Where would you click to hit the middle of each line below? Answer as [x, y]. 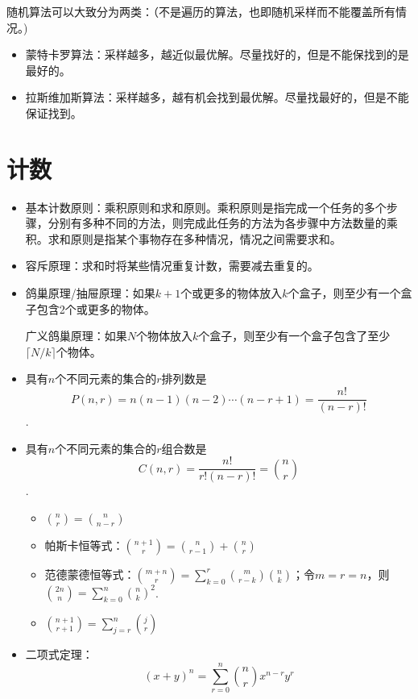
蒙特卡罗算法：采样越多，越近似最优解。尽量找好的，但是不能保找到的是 [217, 54]
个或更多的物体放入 [232, 293]
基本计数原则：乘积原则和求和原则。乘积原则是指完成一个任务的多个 [206, 207]
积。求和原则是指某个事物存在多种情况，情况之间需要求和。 [183, 238]
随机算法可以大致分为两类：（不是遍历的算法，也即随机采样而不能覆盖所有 [201, 11]
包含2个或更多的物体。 [96, 308]
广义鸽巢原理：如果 [76, 336]
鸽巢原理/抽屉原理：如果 [90, 293]
